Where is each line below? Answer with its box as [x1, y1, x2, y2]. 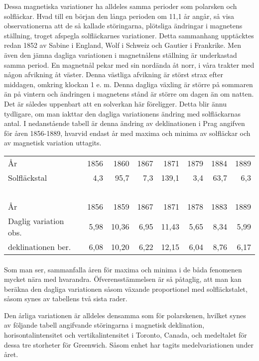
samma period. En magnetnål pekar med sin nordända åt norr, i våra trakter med [4, 59, 255, 70]
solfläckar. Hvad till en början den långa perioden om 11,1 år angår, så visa [4, 10, 235, 21]
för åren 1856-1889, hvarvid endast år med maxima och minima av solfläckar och [4, 127, 251, 138]
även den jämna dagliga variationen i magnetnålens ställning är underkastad [4, 49, 237, 60]
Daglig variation [8, 215, 64, 227]
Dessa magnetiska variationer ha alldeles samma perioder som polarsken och [4, 1, 237, 11]
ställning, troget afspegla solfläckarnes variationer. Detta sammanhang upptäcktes [4, 30, 254, 40]
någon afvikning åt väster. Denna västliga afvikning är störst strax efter [4, 69, 223, 80]
